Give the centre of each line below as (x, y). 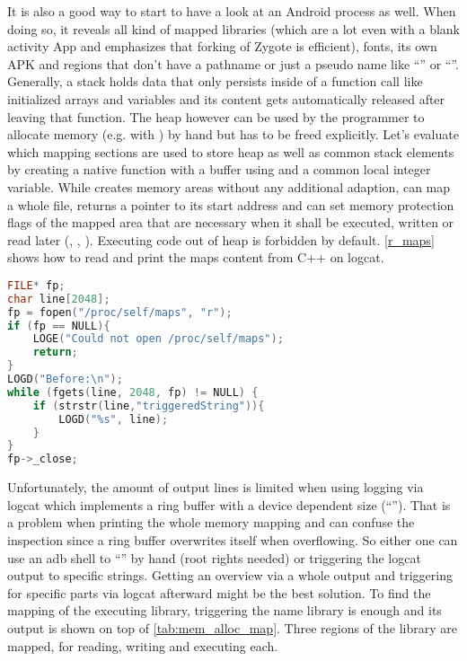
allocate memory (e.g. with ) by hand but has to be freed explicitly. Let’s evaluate (233, 134)
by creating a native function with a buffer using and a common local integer (219, 169)
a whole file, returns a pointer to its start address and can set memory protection (231, 204)
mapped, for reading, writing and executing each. (143, 645)
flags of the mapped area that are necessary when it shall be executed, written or (231, 222)
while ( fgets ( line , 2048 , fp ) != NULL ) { (133, 392)
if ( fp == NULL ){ (59, 326)
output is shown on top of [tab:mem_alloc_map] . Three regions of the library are (232, 627)
